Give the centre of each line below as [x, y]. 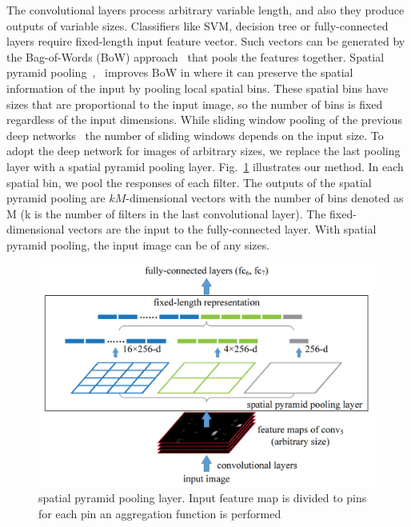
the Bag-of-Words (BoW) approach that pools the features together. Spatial [196, 56]
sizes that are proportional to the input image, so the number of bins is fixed [195, 104]
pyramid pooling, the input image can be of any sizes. [138, 244]
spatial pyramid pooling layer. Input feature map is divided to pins [203, 498]
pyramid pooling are [56, 198]
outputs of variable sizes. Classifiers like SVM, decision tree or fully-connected [198, 25]
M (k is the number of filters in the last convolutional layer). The [166, 213]
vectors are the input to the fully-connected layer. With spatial [222, 229]
